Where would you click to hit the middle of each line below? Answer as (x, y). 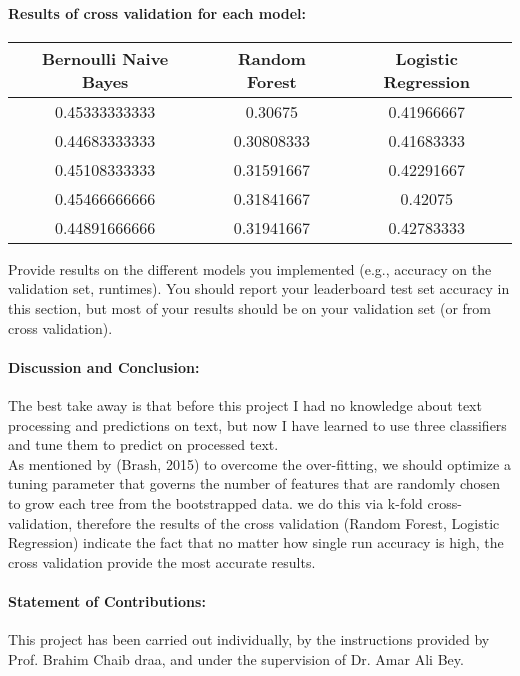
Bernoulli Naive (105, 58)
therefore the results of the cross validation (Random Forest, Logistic (288, 522)
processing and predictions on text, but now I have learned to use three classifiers (257, 424)
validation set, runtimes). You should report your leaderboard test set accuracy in (259, 288)
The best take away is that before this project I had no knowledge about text (245, 404)
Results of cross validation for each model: (157, 12)
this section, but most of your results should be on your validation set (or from (249, 307)
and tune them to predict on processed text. (143, 444)
